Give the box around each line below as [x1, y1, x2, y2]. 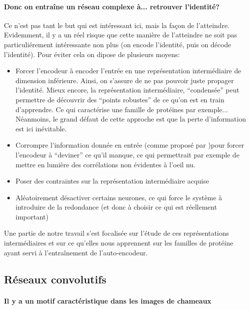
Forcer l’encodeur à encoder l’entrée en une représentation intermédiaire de [15, 65, 241, 76]
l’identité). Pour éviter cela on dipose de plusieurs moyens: [4, 49, 180, 59]
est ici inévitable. [15, 123, 67, 133]
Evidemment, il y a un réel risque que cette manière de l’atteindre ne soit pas [4, 30, 237, 40]
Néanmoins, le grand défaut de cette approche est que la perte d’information [15, 114, 246, 124]
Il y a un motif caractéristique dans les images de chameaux [4, 295, 212, 306]
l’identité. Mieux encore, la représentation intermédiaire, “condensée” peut [15, 85, 240, 95]
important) [15, 211, 49, 221]
